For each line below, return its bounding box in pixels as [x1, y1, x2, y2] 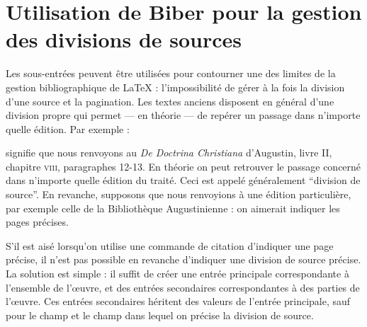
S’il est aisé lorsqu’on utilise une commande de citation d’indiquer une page [6, 238, 334, 253]
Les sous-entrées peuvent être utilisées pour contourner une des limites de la [6, 66, 336, 81]
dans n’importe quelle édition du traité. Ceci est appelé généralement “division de [6, 173, 361, 188]
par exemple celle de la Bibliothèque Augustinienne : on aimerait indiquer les [6, 200, 340, 215]
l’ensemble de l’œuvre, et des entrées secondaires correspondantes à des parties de [6, 280, 360, 294]
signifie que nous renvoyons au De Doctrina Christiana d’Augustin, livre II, [6, 145, 332, 160]
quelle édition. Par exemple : [6, 121, 130, 136]
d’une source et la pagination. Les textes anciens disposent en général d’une [6, 93, 334, 108]
